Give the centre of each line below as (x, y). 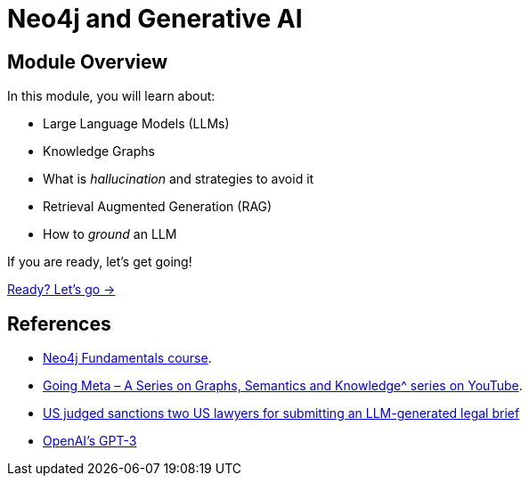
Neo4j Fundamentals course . (127, 358)
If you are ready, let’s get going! (100, 262)
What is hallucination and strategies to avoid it (179, 179)
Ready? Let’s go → (61, 290)
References (59, 323)
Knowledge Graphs (99, 151)
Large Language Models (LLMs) (136, 124)
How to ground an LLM (110, 234)
